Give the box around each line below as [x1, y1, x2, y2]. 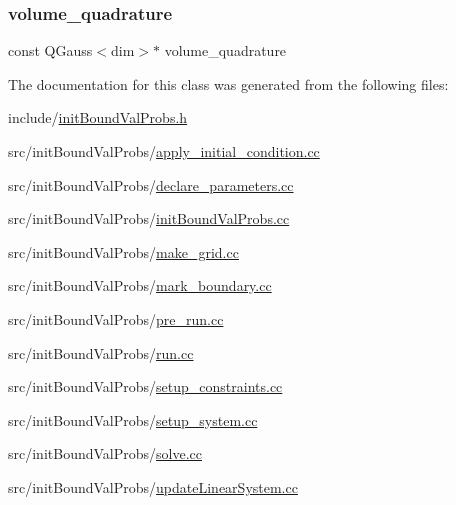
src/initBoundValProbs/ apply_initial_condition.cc [8, 141, 320, 161]
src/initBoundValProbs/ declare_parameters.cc [8, 174, 294, 195]
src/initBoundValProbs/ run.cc [8, 342, 194, 363]
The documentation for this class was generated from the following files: [8, 73, 449, 94]
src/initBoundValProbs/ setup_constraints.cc [8, 376, 283, 397]
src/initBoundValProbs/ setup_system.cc [8, 409, 258, 430]
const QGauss [8, 40, 93, 61]
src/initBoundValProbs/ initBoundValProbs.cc [8, 208, 290, 229]
